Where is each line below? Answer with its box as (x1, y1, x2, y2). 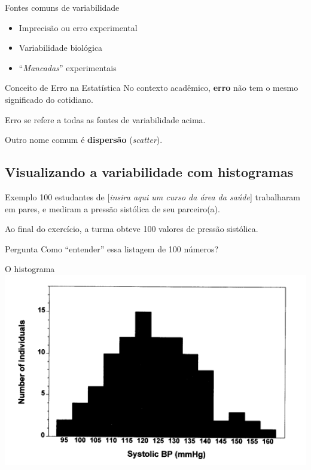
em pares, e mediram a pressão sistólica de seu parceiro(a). (5, 202, 220, 215)
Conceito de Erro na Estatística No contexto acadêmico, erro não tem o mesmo (5, 81, 298, 94)
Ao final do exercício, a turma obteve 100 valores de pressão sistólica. (5, 222, 258, 235)
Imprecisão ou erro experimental (19, 21, 138, 33)
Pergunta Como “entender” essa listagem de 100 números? (5, 242, 219, 255)
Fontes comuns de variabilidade (5, 1, 120, 13)
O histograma (5, 263, 55, 275)
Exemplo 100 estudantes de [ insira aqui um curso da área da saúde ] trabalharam (5, 190, 301, 203)
